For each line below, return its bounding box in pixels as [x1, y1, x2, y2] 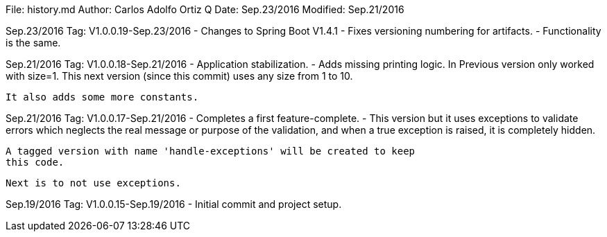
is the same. [6, 37, 61, 49]
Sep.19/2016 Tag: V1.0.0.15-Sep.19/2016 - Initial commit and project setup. [6, 198, 342, 210]
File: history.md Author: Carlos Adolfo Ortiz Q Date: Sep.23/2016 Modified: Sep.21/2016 [6, 3, 404, 15]
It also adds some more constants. [6, 91, 199, 103]
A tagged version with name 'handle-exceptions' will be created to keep [6, 146, 416, 157]
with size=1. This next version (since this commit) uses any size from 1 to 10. [6, 70, 353, 82]
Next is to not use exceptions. [6, 177, 181, 188]
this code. [6, 157, 65, 168]
